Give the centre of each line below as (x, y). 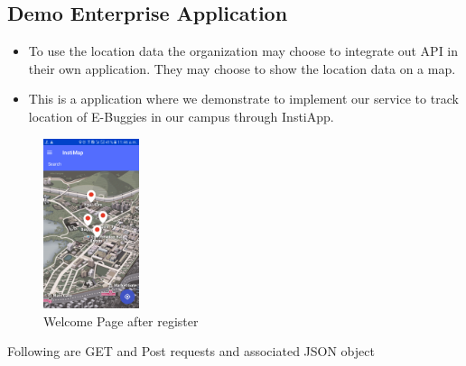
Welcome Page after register (121, 320)
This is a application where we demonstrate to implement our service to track (243, 99)
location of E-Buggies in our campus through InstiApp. (181, 116)
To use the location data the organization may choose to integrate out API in (243, 51)
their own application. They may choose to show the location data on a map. (242, 68)
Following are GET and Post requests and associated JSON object (191, 351)
